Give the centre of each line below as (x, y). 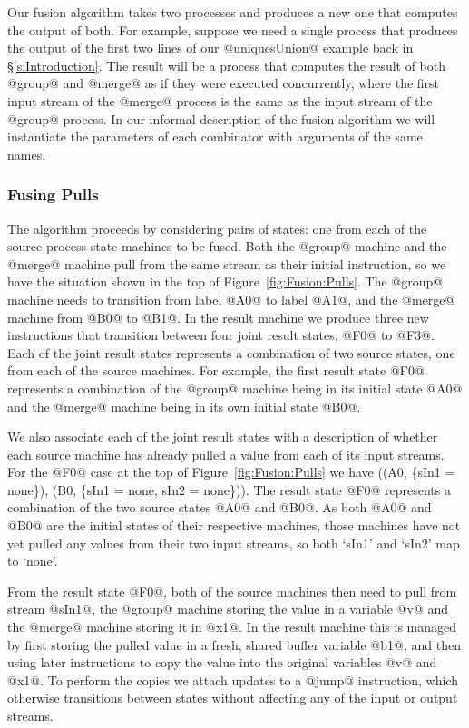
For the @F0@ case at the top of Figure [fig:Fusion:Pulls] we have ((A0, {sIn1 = (231, 472)
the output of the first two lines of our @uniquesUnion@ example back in (210, 48)
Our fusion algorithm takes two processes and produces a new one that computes (233, 12)
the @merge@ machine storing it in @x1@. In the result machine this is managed (232, 627)
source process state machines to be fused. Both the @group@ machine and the (227, 246)
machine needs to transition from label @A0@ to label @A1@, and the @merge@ (231, 299)
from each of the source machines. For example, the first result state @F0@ (216, 370)
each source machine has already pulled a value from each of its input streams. (226, 454)
